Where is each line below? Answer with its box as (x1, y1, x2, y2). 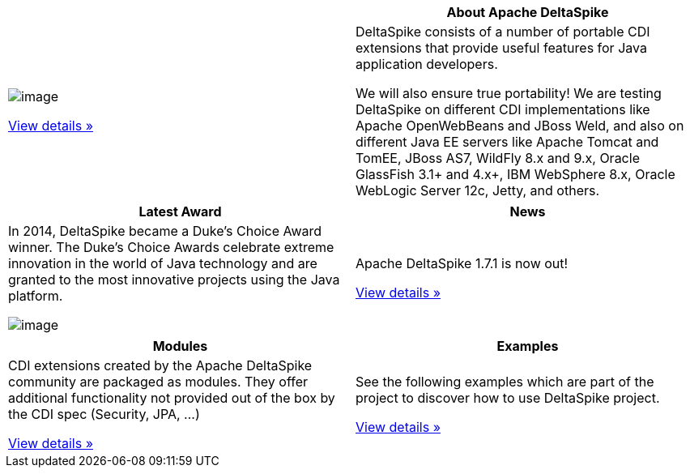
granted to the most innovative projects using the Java (8, 271, 340, 288)
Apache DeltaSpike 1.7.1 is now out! (356, 255, 569, 271)
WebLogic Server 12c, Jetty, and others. (356, 182, 600, 199)
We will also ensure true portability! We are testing (356, 85, 662, 101)
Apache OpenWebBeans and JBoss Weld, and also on (356, 117, 684, 134)
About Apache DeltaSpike (446, 4, 609, 20)
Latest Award (138, 203, 222, 220)
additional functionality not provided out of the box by (8, 390, 335, 406)
